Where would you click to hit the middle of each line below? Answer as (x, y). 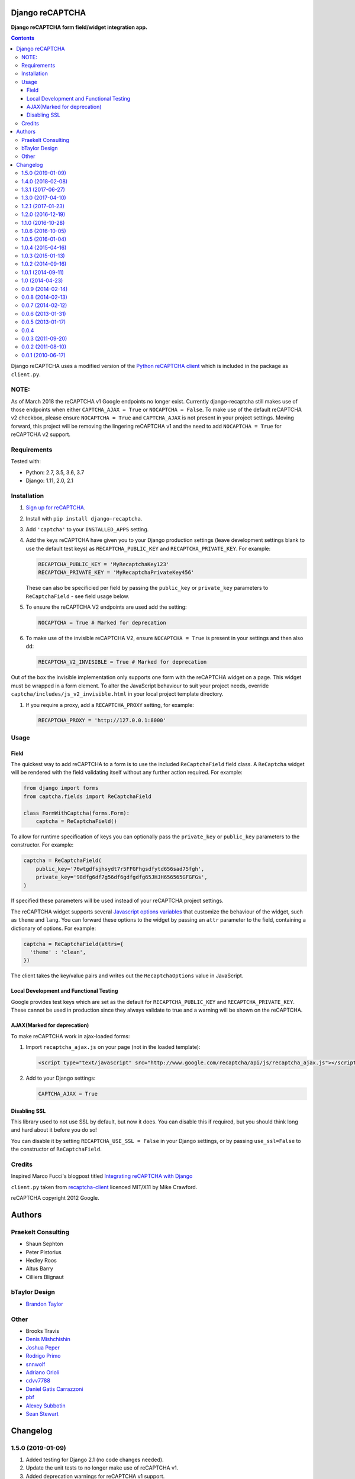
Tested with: (26, 461)
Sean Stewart (42, 1413)
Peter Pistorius (43, 1252)
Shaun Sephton (44, 1244)
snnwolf (35, 1364)
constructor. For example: (42, 845)
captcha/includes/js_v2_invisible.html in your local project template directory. (117, 694)
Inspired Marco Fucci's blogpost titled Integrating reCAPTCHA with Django (102, 1176)
